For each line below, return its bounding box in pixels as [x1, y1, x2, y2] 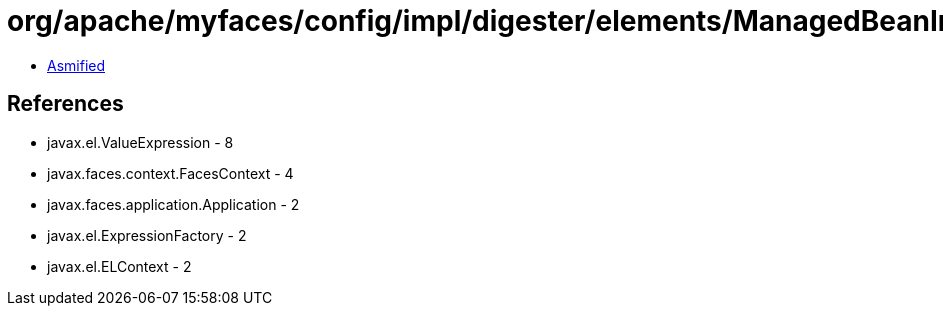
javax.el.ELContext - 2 [47, 257, 192, 275]
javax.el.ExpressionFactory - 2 [47, 226, 247, 244]
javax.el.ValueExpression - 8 [47, 133, 234, 151]
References [7, 91, 124, 117]
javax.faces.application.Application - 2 [47, 195, 300, 213]
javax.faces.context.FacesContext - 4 [47, 164, 294, 182]
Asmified [47, 56, 106, 74]
